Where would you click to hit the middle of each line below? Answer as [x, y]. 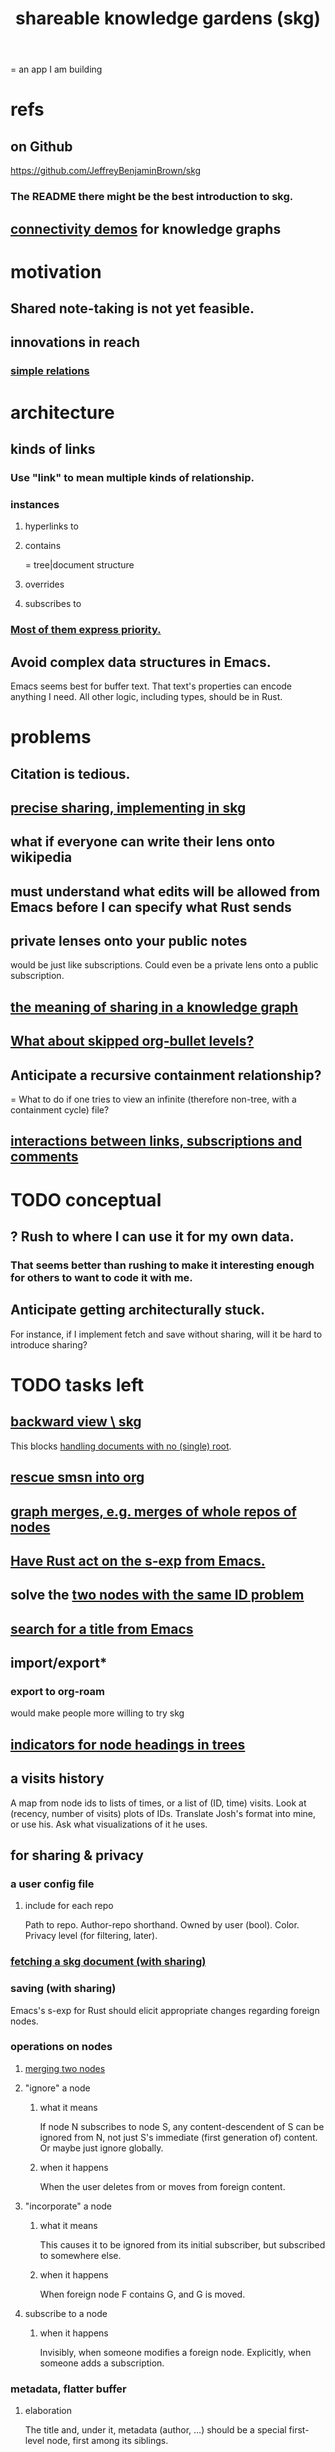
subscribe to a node [66, 2313]
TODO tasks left [77, 1384]
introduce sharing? [49, 1344]
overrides [44, 584]
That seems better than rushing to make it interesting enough [162, 1265]
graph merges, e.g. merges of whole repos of [153, 1511]
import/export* [59, 1663]
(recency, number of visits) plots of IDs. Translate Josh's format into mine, [163, 1813]
